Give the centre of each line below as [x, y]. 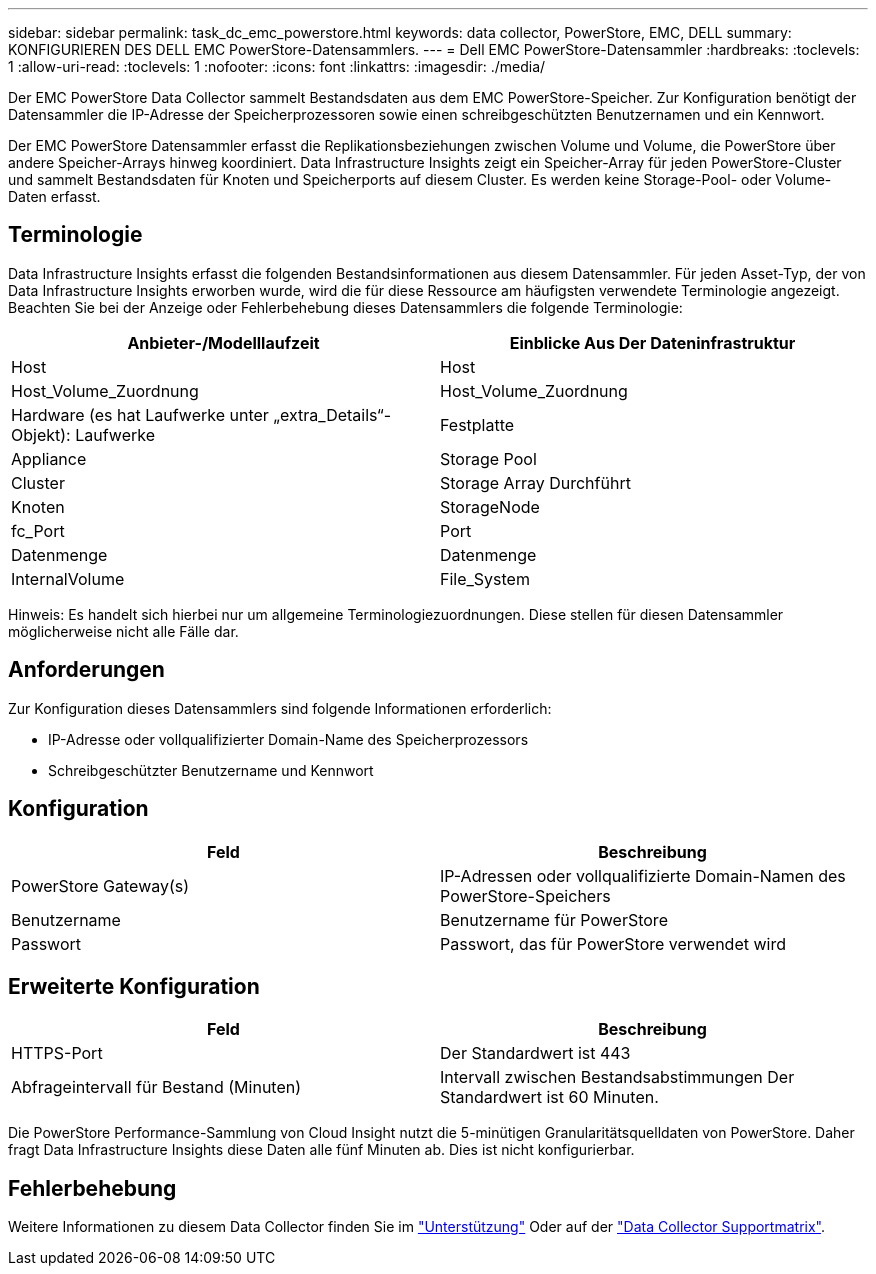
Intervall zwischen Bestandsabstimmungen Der [617, 1077]
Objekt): [41, 434]
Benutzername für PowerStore [554, 919]
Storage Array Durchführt [535, 482]
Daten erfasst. [54, 196]
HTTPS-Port [57, 1053]
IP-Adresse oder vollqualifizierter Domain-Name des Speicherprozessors [288, 739]
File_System [485, 578]
